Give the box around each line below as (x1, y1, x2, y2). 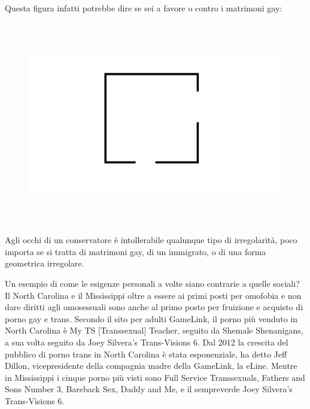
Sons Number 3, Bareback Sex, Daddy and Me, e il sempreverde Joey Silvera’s (5, 383, 293, 395)
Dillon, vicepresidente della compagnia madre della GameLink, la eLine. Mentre (5, 359, 297, 372)
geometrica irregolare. (5, 257, 84, 269)
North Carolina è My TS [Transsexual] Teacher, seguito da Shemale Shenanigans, (5, 324, 303, 337)
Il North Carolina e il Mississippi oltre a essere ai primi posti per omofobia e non (5, 289, 302, 301)
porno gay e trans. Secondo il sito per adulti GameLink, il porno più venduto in (5, 312, 298, 325)
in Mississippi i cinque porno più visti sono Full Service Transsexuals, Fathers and (5, 371, 305, 383)
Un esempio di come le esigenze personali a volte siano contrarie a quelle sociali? (5, 277, 300, 289)
